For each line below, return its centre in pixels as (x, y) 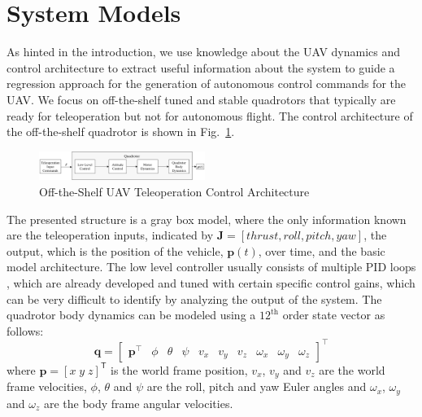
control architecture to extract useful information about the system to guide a (201, 67)
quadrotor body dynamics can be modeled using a (131, 315)
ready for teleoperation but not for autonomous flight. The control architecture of (210, 115)
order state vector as (334, 315)
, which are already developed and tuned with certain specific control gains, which (211, 283)
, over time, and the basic (322, 250)
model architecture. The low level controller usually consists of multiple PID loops (211, 267)
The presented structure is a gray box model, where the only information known (207, 219)
